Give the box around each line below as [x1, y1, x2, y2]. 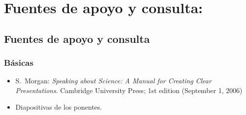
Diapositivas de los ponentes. [15, 101, 102, 112]
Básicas [4, 57, 34, 69]
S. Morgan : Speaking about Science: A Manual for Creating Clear [15, 76, 212, 86]
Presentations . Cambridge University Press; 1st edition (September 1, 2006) [15, 85, 243, 95]
